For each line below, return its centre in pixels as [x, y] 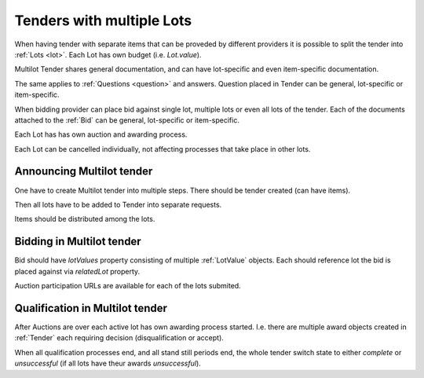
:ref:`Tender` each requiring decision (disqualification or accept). [119, 338]
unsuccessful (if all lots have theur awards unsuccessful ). [108, 363]
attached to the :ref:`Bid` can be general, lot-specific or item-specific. [127, 120]
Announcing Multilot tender [84, 172]
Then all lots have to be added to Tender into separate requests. [118, 204]
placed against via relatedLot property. [77, 271]
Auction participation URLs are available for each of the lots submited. [128, 286]
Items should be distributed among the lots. [85, 219]
